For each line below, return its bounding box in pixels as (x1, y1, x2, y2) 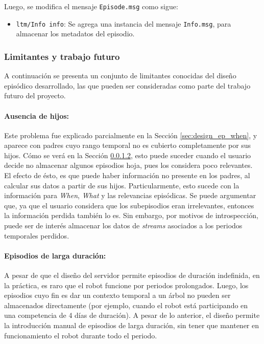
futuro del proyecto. (4, 90, 66, 101)
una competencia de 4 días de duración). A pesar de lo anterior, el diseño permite (4, 310, 260, 320)
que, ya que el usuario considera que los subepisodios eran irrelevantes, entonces (4, 200, 254, 210)
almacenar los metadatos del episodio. (16, 28, 135, 39)
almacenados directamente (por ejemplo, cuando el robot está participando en (4, 299, 248, 310)
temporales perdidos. (4, 230, 69, 241)
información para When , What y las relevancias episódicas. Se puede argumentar (4, 190, 256, 201)
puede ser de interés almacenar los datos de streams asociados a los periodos (4, 220, 243, 231)
